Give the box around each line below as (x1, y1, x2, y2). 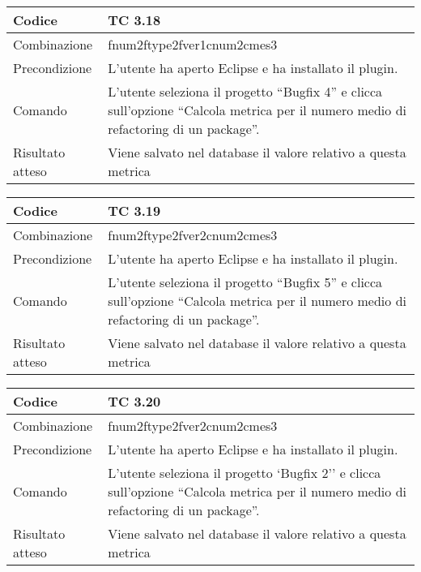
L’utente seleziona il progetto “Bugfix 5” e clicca (108, 273, 383, 291)
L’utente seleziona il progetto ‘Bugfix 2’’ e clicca (108, 463, 381, 482)
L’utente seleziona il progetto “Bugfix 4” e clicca (108, 82, 383, 101)
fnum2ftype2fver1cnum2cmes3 (108, 35, 278, 54)
